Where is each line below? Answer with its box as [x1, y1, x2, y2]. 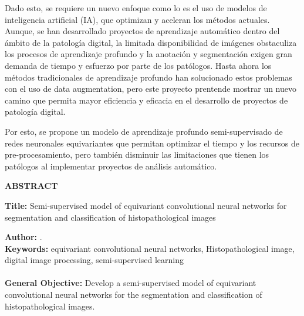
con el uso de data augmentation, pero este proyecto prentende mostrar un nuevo [5, 82, 297, 95]
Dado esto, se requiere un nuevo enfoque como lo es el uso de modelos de [5, 2, 267, 14]
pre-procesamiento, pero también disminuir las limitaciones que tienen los [5, 148, 269, 161]
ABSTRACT [5, 179, 58, 192]
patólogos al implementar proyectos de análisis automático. [5, 159, 217, 172]
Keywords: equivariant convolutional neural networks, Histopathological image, [5, 242, 295, 254]
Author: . [5, 231, 42, 243]
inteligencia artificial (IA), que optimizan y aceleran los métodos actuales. [5, 13, 270, 25]
